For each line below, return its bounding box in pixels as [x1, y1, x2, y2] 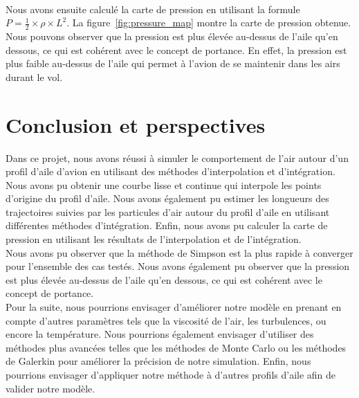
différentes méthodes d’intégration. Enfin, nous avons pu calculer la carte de [6, 218, 328, 233]
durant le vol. [6, 69, 63, 84]
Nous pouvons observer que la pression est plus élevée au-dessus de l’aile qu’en [6, 29, 338, 44]
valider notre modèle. [6, 381, 95, 395]
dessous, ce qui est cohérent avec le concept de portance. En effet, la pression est [6, 42, 347, 57]
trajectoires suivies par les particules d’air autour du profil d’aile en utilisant [6, 204, 330, 219]
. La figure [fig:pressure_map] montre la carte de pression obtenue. [66, 15, 351, 30]
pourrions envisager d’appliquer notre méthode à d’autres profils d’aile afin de [6, 368, 336, 382]
